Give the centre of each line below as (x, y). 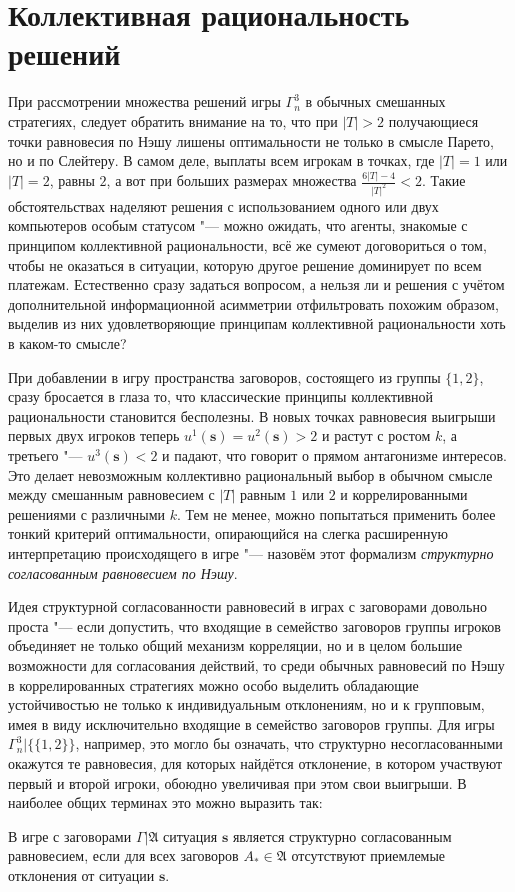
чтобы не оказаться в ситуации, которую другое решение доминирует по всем (245, 264)
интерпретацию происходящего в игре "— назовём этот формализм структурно (251, 552)
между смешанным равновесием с (111, 494)
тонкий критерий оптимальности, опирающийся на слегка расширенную (228, 533)
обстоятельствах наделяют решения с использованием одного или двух (223, 205)
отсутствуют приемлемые (368, 855)
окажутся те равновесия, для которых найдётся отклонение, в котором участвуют (255, 762)
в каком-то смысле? (67, 343)
